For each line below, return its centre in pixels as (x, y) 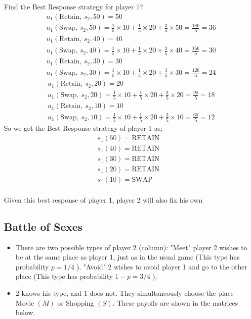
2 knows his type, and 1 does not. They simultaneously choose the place (125, 293)
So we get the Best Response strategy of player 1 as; (83, 128)
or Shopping (76, 302)
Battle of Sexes (43, 226)
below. (25, 312)
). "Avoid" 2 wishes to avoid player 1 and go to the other (162, 266)
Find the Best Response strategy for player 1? (74, 6)
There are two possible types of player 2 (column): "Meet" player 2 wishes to (131, 247)
